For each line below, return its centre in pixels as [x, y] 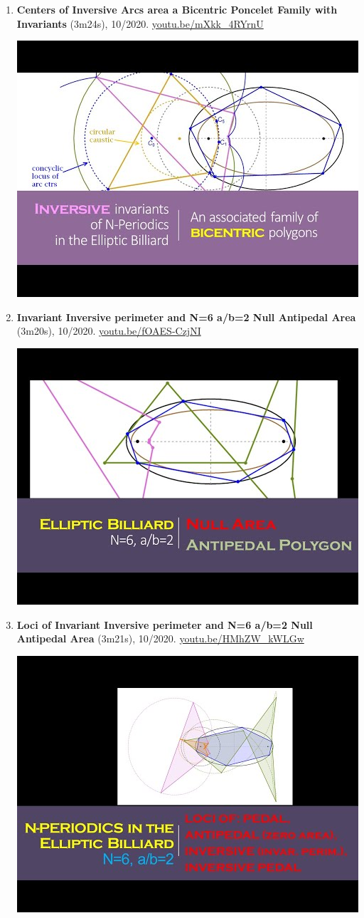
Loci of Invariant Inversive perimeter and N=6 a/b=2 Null [165, 624]
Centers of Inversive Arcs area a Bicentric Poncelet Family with [177, 9]
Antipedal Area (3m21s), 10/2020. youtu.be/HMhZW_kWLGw [160, 638]
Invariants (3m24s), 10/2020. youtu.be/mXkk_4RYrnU [140, 23]
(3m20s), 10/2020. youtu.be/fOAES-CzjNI [109, 331]
